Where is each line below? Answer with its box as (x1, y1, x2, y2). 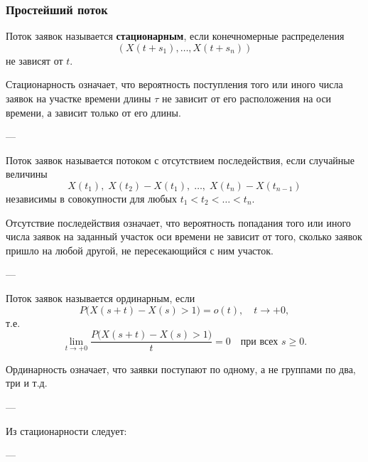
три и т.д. (6, 375, 48, 390)
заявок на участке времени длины (6, 91, 151, 105)
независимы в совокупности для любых (6, 190, 177, 205)
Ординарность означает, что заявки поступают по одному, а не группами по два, (6, 361, 356, 376)
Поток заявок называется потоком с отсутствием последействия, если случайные (6, 152, 355, 167)
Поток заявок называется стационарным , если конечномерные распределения (6, 28, 345, 43)
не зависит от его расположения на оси (161, 91, 332, 105)
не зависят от (6, 53, 63, 68)
